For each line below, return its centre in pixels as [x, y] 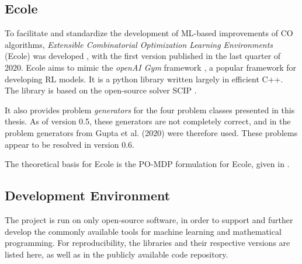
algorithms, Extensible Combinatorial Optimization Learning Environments [139, 44]
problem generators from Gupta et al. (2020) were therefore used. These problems [151, 132]
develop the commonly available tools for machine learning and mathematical [143, 231]
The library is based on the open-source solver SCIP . [101, 90]
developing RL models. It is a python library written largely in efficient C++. [144, 79]
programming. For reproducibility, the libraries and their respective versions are [147, 243]
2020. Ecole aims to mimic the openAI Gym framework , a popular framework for [151, 67]
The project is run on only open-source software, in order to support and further [149, 219]
